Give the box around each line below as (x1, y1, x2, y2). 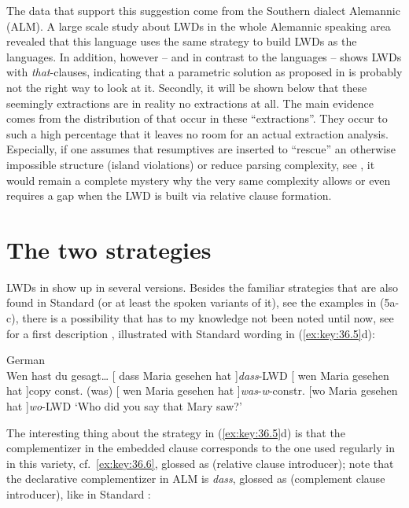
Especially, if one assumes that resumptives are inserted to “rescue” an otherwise (6, 141, 396, 157)
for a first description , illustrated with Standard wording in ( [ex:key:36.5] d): (6, 325, 375, 341)
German (6, 352, 46, 368)
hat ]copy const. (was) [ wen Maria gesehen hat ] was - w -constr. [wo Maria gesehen (6, 382, 398, 399)
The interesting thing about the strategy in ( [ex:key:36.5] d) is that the (6, 424, 345, 440)
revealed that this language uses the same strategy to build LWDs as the (6, 33, 357, 50)
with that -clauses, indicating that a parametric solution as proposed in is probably (6, 64, 403, 80)
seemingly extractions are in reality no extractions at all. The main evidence (6, 94, 374, 111)
